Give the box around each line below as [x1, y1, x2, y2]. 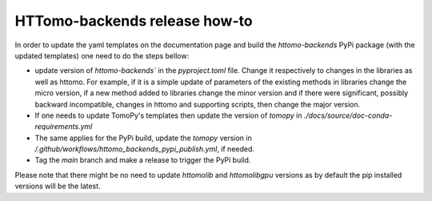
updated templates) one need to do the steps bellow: [14, 50, 190, 60]
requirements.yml [34, 122, 93, 131]
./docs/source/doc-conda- [303, 111, 393, 120]
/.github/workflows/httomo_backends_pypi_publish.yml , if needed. [34, 144, 255, 154]
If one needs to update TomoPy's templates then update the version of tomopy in [34, 111, 302, 120]
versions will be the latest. [14, 181, 101, 191]
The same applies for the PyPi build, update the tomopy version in [34, 133, 252, 143]
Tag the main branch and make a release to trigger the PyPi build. [34, 155, 251, 165]
